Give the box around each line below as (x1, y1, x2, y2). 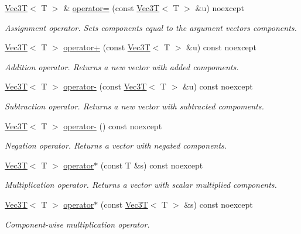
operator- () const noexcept (63, 119, 162, 132)
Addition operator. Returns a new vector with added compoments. (5, 60, 239, 73)
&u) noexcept (195, 2, 244, 13)
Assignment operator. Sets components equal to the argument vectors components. (5, 21, 297, 33)
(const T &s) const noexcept (100, 159, 203, 171)
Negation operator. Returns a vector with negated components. (5, 139, 227, 152)
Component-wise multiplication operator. (5, 218, 150, 230)
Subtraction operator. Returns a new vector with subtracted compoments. (5, 99, 264, 112)
